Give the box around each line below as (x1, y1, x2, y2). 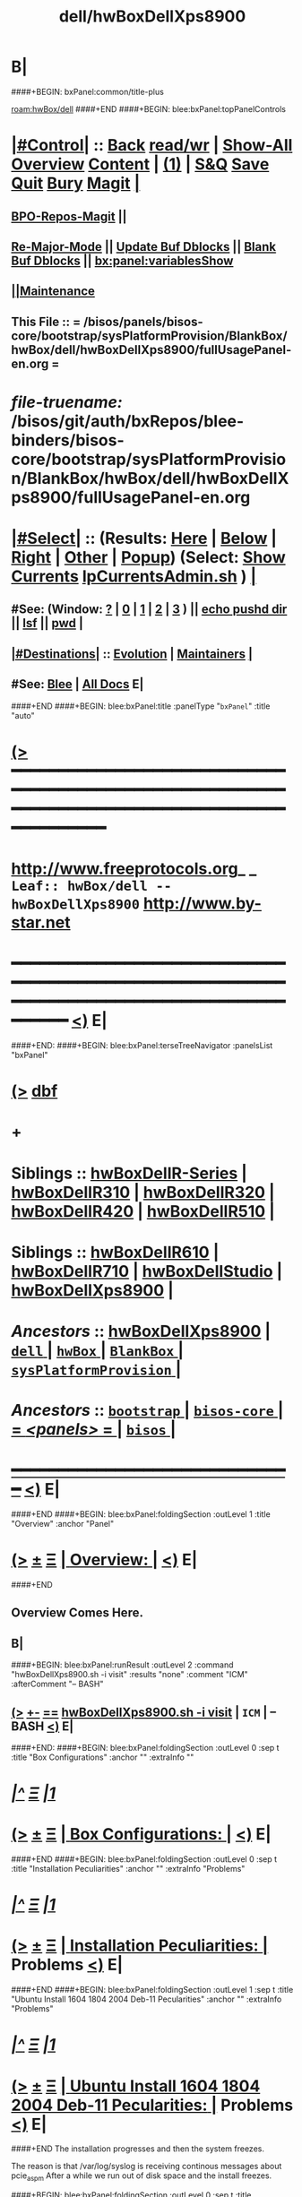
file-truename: (11, 392, 123, 412)
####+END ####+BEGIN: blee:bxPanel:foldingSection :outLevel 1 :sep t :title (11, 1985, 294, 1995)
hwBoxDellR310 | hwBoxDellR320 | (11, 1182, 275, 1202)
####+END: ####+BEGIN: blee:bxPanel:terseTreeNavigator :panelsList (11, 1039, 273, 1050)
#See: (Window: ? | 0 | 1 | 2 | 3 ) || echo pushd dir (11, 602, 288, 617)
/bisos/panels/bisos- (82, 314, 203, 329)
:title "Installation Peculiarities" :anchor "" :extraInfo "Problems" (11, 1864, 246, 1874)
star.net (11, 912, 71, 933)
